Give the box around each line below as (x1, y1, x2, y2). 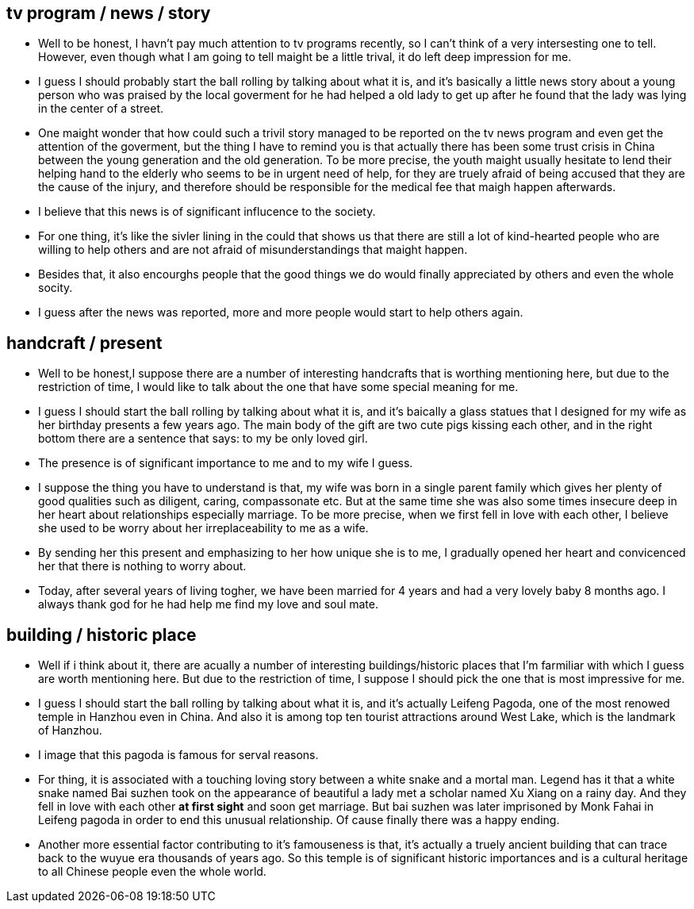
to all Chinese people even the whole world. (38, 865, 266, 879)
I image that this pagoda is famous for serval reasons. (38, 748, 319, 762)
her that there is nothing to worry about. (38, 559, 247, 573)
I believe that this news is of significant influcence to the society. (38, 205, 376, 219)
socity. (38, 281, 73, 295)
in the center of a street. (38, 102, 164, 116)
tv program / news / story (6, 3, 211, 23)
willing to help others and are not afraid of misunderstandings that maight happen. (38, 243, 468, 257)
